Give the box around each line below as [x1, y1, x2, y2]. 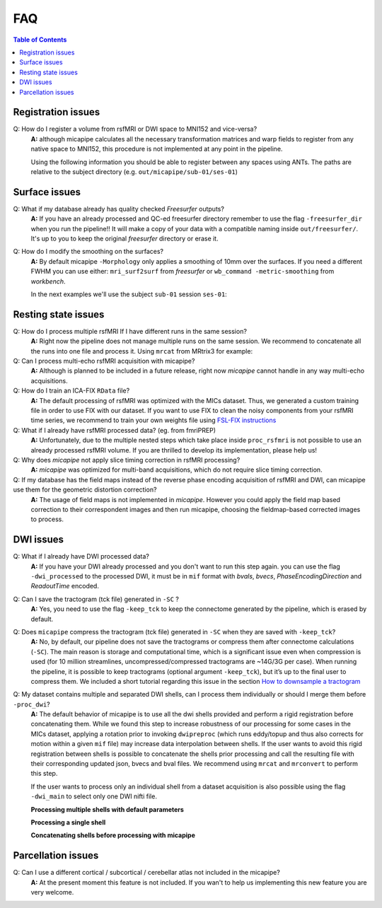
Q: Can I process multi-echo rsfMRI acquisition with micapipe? [13, 357, 195, 366]
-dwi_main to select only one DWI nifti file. [30, 792, 157, 801]
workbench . [30, 277, 66, 286]
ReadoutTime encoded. [30, 582, 99, 590]
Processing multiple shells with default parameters [30, 805, 184, 813]
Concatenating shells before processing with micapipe [30, 831, 196, 839]
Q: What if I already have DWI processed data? [13, 552, 150, 561]
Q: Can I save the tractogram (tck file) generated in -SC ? [13, 595, 180, 603]
